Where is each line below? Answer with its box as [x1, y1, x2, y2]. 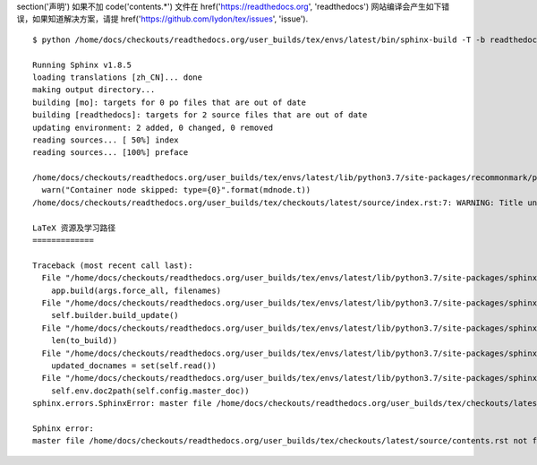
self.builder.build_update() [50, 310, 179, 321]
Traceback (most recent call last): [32, 260, 193, 271]
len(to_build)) [50, 336, 118, 346]
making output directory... [32, 85, 156, 95]
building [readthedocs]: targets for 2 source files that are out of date [32, 110, 368, 120]
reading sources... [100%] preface [32, 148, 189, 158]
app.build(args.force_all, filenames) [50, 285, 222, 296]
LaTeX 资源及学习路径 [32, 222, 116, 233]
